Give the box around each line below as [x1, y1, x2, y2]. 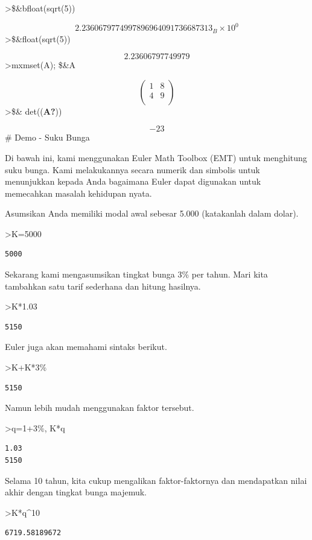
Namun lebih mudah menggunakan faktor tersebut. [5, 401, 194, 414]
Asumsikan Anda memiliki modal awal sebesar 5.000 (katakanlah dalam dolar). [5, 207, 299, 220]
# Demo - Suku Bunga [5, 131, 90, 144]
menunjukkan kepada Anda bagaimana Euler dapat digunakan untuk [5, 175, 261, 188]
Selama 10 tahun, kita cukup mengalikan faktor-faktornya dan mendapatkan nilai [5, 474, 307, 486]
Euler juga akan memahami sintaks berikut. [5, 340, 167, 353]
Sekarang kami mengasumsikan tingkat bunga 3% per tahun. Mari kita [5, 268, 268, 281]
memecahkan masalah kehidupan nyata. [5, 186, 152, 199]
